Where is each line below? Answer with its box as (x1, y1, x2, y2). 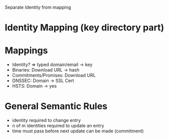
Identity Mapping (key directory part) (5, 22, 164, 33)
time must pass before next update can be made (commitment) (12, 128, 144, 134)
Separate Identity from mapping (5, 5, 71, 10)
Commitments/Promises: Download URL (12, 73, 96, 79)
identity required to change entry (12, 117, 81, 123)
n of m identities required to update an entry (12, 123, 104, 129)
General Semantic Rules (5, 101, 108, 112)
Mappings (5, 45, 49, 56)
